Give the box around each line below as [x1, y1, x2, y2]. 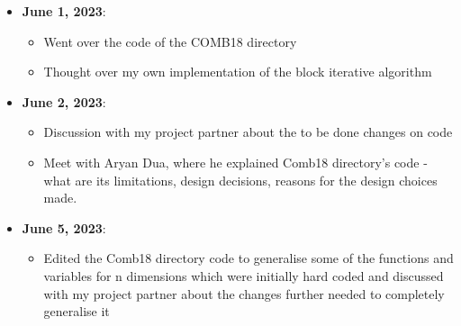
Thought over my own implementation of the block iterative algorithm [43, 62, 432, 81]
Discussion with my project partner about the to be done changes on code [43, 122, 453, 141]
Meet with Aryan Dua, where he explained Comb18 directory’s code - [43, 152, 428, 171]
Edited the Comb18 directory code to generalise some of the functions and [43, 249, 454, 267]
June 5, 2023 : [22, 218, 106, 237]
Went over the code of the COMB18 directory [43, 32, 297, 50]
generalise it [43, 302, 110, 321]
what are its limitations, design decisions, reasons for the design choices [43, 170, 438, 189]
